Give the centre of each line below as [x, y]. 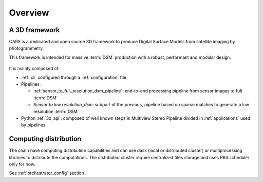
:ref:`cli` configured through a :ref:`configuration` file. [74, 77]
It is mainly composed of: [34, 69]
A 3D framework [35, 30]
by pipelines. [34, 125]
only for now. [22, 164]
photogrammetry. [26, 48]
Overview [29, 13]
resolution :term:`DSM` [56, 111]
